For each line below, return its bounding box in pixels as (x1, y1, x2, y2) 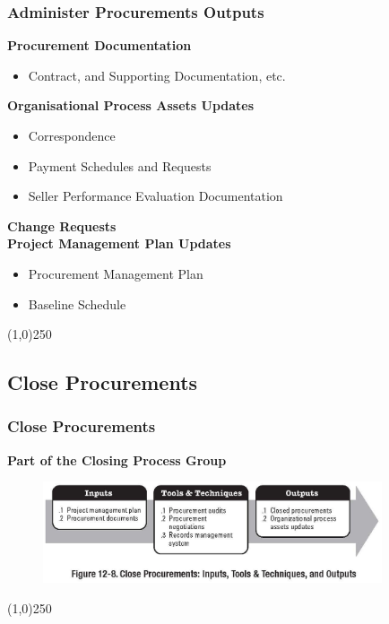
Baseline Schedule (28, 294, 126, 313)
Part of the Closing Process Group (7, 450, 227, 469)
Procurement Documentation (7, 36, 192, 55)
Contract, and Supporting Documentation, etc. (28, 65, 286, 84)
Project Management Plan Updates (7, 234, 231, 253)
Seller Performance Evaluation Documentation (28, 186, 283, 205)
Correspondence (28, 126, 116, 144)
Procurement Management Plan (28, 264, 203, 282)
